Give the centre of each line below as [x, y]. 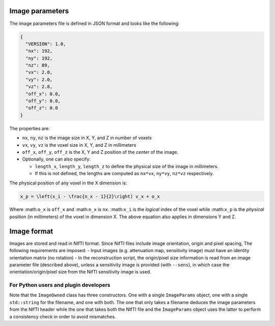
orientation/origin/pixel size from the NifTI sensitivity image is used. [80, 272]
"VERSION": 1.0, [46, 44]
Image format [31, 231]
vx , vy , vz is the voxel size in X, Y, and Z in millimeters [79, 145]
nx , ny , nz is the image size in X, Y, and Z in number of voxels [87, 138]
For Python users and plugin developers [60, 285]
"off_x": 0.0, [43, 94]
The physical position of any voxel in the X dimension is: [68, 183]
